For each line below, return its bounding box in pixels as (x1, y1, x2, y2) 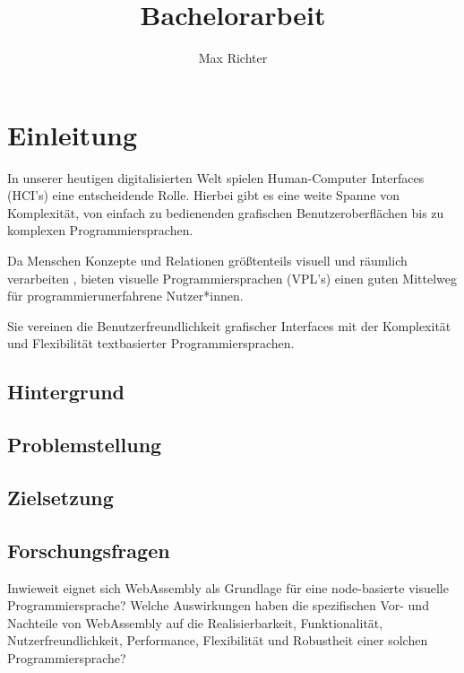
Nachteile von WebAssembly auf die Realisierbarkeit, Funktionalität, (7, 613, 383, 632)
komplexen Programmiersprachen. (7, 221, 193, 240)
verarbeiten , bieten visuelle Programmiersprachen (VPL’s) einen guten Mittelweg (7, 268, 457, 287)
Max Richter (198, 48, 268, 67)
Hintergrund (7, 378, 125, 406)
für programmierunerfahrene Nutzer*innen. (7, 286, 244, 305)
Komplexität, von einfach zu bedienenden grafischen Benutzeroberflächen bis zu (7, 203, 444, 222)
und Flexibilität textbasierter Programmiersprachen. (7, 334, 295, 353)
